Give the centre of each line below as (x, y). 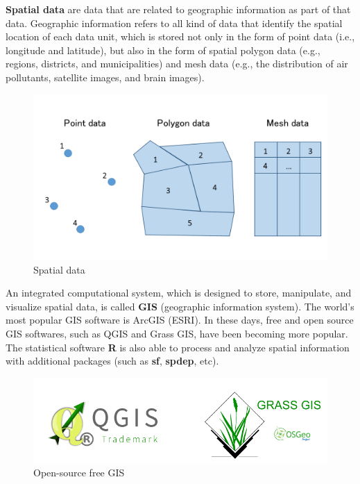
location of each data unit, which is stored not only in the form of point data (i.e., (180, 36)
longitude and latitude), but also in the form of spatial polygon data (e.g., (163, 50)
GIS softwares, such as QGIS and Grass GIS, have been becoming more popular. (177, 334)
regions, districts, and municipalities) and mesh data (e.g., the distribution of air (177, 64)
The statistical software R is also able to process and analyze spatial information (178, 347)
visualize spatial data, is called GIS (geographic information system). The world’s (180, 306)
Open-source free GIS (79, 473)
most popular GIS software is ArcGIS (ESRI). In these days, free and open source (180, 320)
